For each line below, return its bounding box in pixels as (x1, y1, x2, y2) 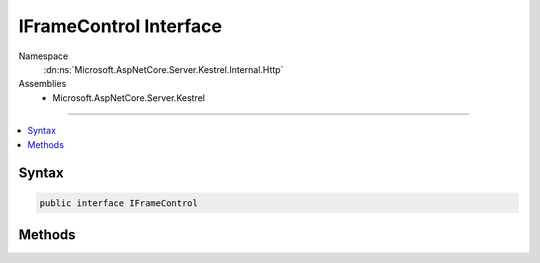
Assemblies (18, 78, 67, 90)
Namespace (18, 50, 69, 62)
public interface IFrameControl (39, 197, 199, 209)
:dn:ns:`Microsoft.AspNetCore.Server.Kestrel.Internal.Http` (43, 63, 284, 75)
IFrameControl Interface (18, 15, 222, 37)
